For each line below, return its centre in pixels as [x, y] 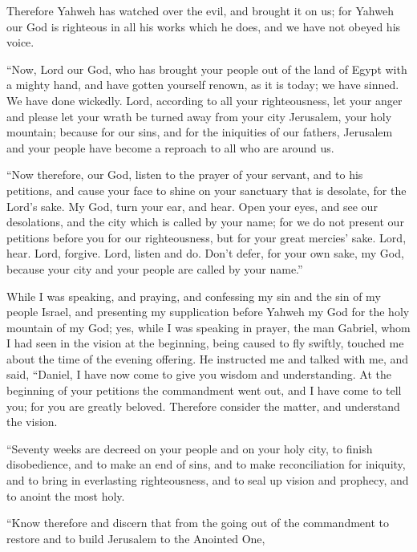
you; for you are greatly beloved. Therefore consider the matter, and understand [203, 406]
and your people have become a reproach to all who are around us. [170, 147]
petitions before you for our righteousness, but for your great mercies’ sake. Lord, [206, 237]
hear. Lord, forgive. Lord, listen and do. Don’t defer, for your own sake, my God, [205, 253]
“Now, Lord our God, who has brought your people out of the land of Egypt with [207, 69]
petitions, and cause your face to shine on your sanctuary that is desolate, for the [206, 190]
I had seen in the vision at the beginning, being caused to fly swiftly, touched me [205, 343]
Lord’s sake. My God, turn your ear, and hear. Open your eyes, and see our [192, 206]
